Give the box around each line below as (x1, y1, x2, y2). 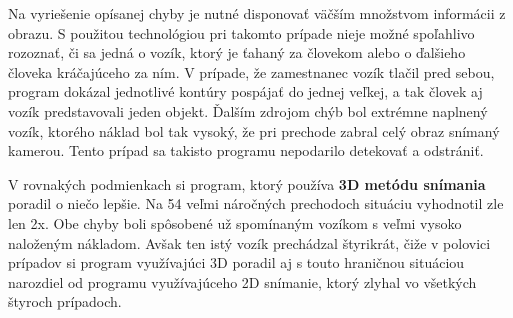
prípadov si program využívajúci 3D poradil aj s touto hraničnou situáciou (8, 252, 465, 273)
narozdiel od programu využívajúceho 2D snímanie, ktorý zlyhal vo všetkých (8, 271, 477, 292)
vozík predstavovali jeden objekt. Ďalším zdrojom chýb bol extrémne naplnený (8, 100, 488, 121)
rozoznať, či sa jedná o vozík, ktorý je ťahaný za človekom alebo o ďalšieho (8, 42, 466, 63)
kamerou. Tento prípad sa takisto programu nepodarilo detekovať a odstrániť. (8, 140, 484, 161)
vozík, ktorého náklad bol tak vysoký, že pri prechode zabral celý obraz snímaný (8, 120, 500, 141)
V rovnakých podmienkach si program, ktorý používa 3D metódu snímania (8, 173, 486, 194)
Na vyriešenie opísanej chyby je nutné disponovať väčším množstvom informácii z (8, 3, 506, 23)
